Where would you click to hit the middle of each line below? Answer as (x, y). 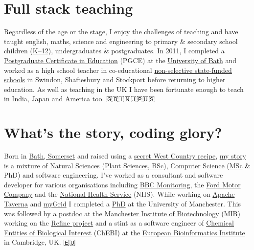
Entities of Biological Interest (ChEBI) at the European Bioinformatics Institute (125, 232)
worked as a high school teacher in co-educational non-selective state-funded (118, 70)
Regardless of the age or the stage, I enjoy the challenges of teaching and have (121, 32)
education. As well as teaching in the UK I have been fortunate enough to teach (124, 89)
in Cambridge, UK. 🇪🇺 (40, 242)
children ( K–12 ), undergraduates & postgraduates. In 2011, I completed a (114, 51)
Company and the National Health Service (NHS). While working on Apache (119, 194)
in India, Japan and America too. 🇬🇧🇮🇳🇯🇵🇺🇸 (80, 99)
